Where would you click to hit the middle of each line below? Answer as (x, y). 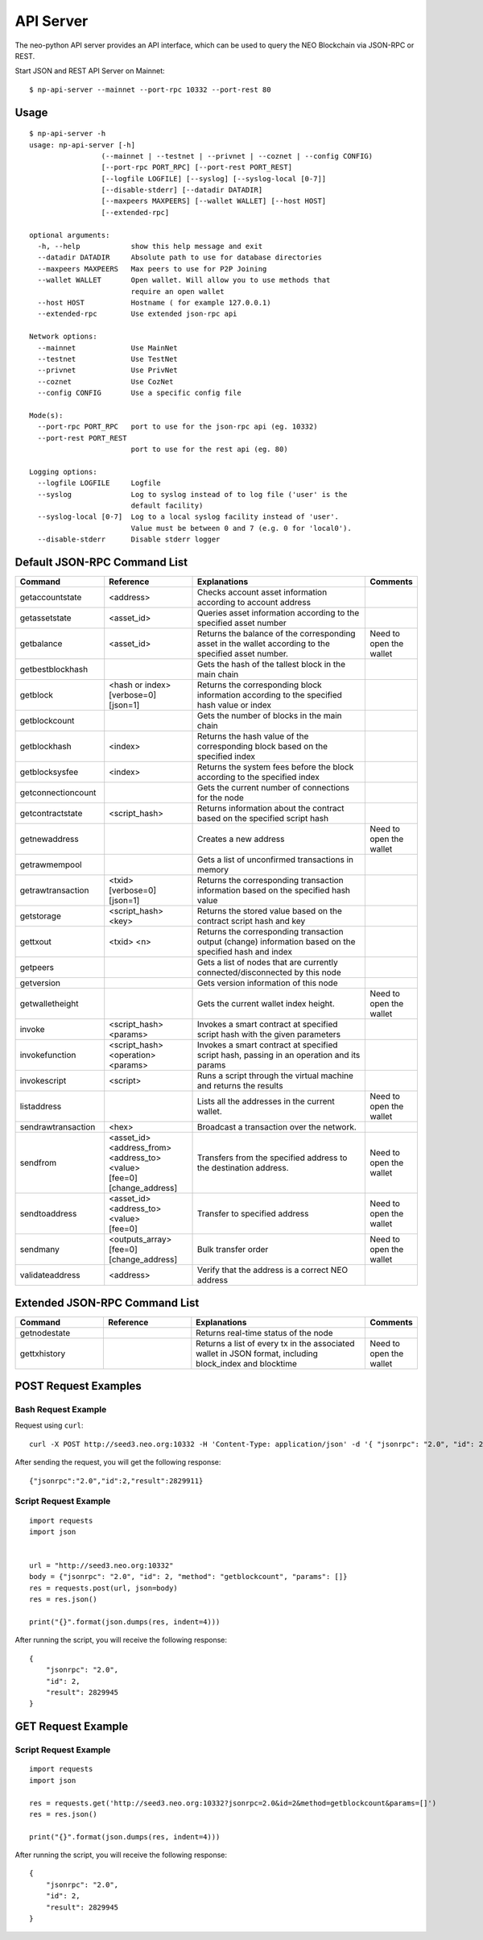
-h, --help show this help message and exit (150, 247)
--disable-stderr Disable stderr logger (129, 539)
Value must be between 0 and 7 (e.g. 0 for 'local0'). (241, 528)
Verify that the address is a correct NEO (273, 1271)
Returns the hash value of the (253, 736)
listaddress (41, 1106)
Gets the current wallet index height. (266, 1004)
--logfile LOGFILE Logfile (99, 483)
